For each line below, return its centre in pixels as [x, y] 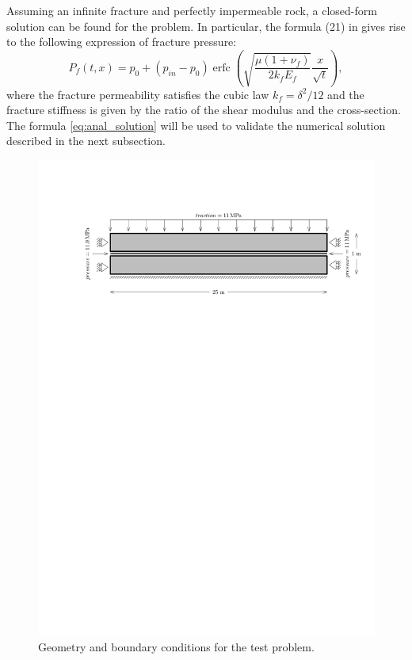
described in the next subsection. [86, 141]
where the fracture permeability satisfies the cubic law [138, 94]
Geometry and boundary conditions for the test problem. [176, 646]
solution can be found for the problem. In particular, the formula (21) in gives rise [206, 26]
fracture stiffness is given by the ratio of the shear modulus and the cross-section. [204, 110]
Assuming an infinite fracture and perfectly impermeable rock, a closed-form [192, 10]
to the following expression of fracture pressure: [122, 42]
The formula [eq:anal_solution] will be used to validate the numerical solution [196, 125]
